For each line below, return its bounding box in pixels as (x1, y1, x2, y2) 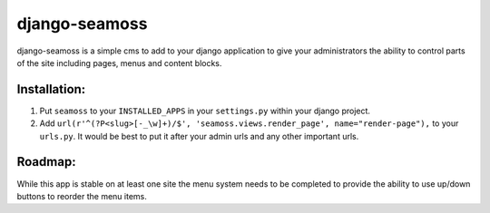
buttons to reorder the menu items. (16, 190, 147, 201)
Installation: (16, 82, 86, 97)
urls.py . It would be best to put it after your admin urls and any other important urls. (39, 131, 359, 141)
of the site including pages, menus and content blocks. (16, 57, 222, 68)
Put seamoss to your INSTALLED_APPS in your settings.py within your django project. (39, 105, 371, 116)
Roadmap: (16, 154, 76, 169)
